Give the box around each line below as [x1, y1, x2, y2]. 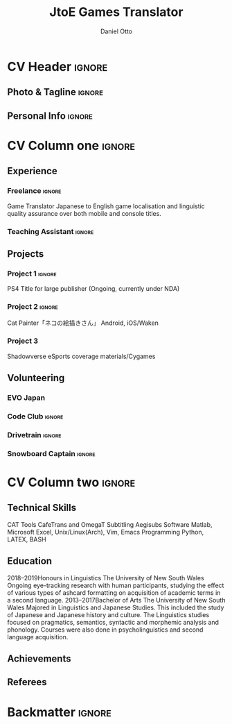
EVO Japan [7, 393, 46, 403]
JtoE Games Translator [49, 4, 184, 20]
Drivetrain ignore [7, 430, 62, 439]
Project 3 [7, 336, 39, 346]
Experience [7, 165, 57, 177]
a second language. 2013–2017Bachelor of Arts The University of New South [7, 596, 226, 604]
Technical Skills [7, 502, 77, 514]
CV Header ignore [7, 58, 108, 74]
